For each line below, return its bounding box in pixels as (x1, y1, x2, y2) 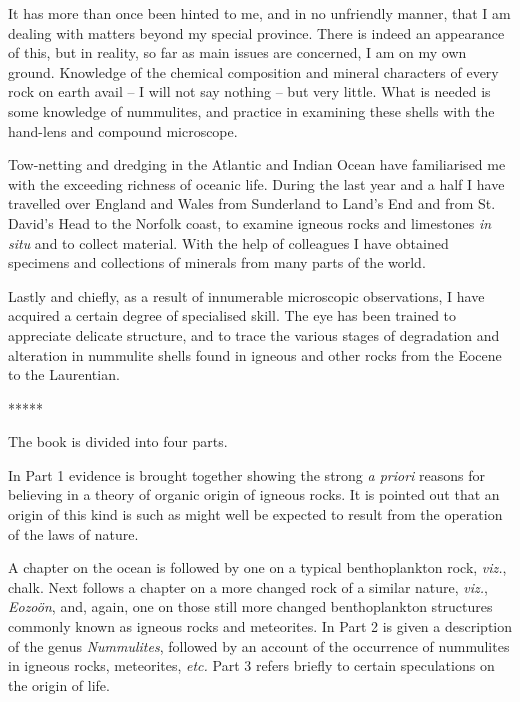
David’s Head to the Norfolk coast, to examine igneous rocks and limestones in (8, 212, 492, 233)
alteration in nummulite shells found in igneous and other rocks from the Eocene (8, 344, 502, 365)
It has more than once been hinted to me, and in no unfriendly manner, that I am (8, 3, 511, 23)
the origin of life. (8, 674, 110, 695)
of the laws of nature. (8, 523, 139, 544)
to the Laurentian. (8, 364, 120, 385)
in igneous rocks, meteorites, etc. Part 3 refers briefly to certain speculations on (8, 655, 495, 676)
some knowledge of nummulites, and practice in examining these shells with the (8, 100, 495, 121)
